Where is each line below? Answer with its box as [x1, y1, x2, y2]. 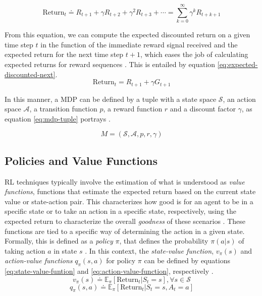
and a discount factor [170, 103, 236, 114]
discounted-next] [5, 69, 56, 79]
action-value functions [5, 255, 73, 266]
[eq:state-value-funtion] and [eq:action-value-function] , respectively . [5, 266, 214, 276]
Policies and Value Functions [5, 152, 158, 168]
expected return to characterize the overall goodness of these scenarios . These [5, 215, 246, 226]
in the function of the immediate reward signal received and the [40, 39, 238, 49]
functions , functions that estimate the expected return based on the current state [5, 186, 256, 197]
